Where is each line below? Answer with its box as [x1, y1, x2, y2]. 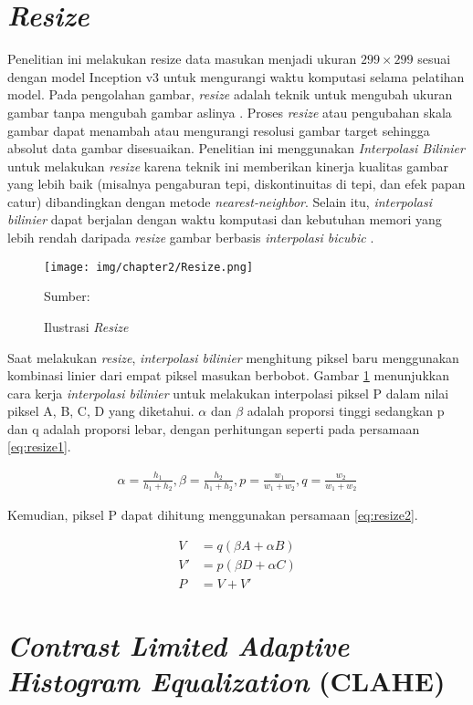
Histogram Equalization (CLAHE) [7, 662, 446, 700]
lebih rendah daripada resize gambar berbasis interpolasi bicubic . [7, 228, 374, 247]
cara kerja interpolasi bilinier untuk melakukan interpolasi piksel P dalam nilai [7, 383, 449, 402]
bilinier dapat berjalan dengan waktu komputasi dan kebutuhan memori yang [7, 210, 442, 229]
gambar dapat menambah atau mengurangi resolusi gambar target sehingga [7, 120, 430, 140]
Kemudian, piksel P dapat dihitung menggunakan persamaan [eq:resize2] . [7, 505, 418, 524]
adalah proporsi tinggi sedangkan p [247, 401, 445, 420]
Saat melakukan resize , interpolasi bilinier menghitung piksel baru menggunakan [7, 347, 459, 367]
